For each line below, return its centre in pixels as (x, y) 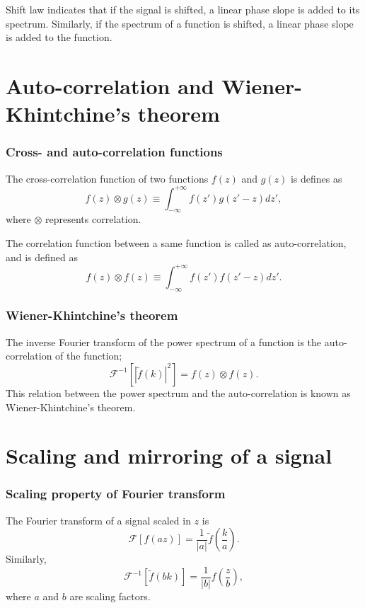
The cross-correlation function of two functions (107, 178)
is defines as (316, 178)
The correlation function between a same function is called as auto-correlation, (176, 243)
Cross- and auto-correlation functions (114, 152)
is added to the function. (59, 37)
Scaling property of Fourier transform (116, 494)
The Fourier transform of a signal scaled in (98, 520)
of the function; (89, 356)
